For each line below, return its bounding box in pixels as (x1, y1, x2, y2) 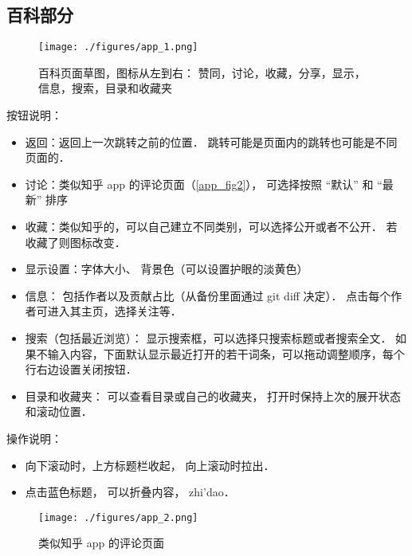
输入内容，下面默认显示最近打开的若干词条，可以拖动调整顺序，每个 (47, 345, 405, 362)
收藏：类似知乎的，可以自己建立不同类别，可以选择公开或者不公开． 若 (25, 218, 398, 235)
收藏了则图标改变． (25, 233, 126, 250)
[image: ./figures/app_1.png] (38, 41, 198, 53)
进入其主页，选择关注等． (47, 303, 182, 319)
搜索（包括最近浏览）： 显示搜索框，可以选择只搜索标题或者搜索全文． (25, 329, 392, 346)
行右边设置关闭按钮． (25, 361, 137, 378)
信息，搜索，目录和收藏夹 (38, 80, 172, 96)
